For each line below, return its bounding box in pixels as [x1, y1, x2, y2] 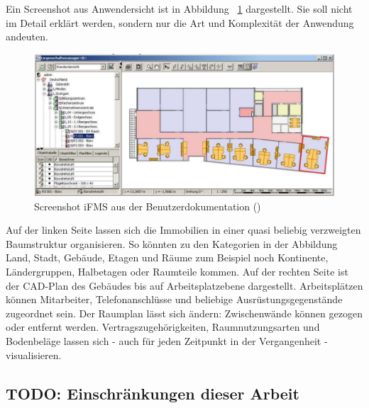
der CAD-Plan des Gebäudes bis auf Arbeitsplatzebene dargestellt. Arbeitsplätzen [6, 278, 363, 293]
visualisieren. [6, 347, 62, 362]
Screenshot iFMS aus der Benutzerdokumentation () [34, 198, 261, 213]
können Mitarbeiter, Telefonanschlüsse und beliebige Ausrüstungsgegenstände [6, 292, 343, 307]
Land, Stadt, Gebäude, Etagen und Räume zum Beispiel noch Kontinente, [6, 250, 329, 265]
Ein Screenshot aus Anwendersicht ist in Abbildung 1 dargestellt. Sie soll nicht [6, 1, 353, 16]
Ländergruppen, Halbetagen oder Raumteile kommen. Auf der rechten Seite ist [6, 264, 348, 278]
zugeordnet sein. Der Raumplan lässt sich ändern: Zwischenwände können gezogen [6, 305, 363, 320]
